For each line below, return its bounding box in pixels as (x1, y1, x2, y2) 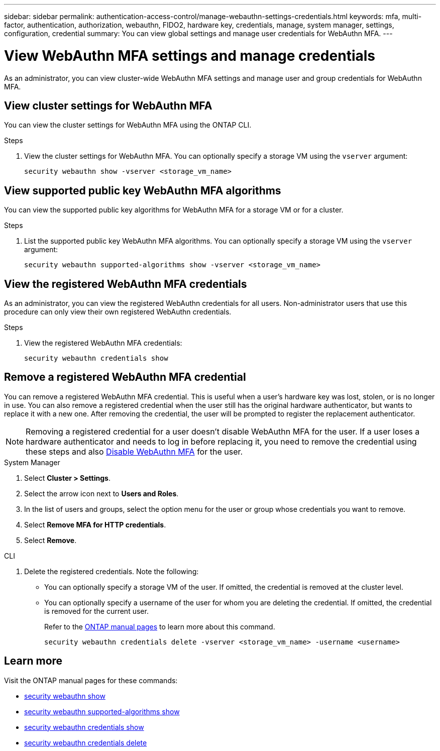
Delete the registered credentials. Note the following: (24, 567, 199, 576)
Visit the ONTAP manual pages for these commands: (4, 676, 178, 685)
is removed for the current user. (44, 606, 149, 615)
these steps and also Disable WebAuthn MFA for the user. (26, 446, 243, 457)
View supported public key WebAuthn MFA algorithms (4, 184, 281, 197)
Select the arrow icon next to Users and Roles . (24, 489, 179, 498)
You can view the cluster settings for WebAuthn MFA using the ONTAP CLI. (4, 121, 252, 130)
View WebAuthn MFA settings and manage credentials (4, 47, 375, 64)
